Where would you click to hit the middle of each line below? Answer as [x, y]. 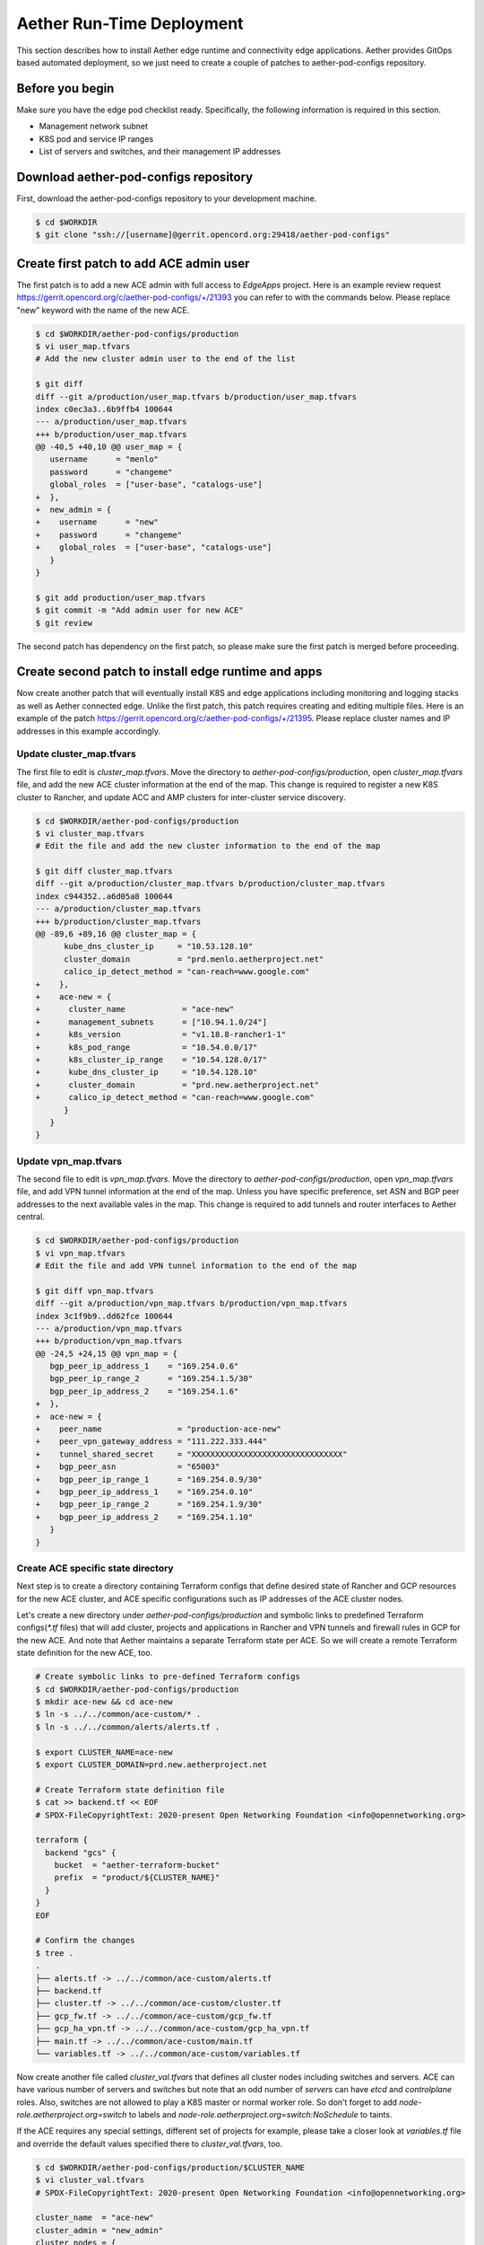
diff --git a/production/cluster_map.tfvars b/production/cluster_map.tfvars [210, 884]
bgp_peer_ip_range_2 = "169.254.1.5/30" [151, 1379]
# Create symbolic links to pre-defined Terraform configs [168, 1677]
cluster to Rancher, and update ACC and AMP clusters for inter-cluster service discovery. [181, 797]
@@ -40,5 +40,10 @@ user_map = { [109, 447]
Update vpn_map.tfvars [69, 1161]
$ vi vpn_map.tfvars [80, 1253]
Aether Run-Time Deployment [130, 23]
